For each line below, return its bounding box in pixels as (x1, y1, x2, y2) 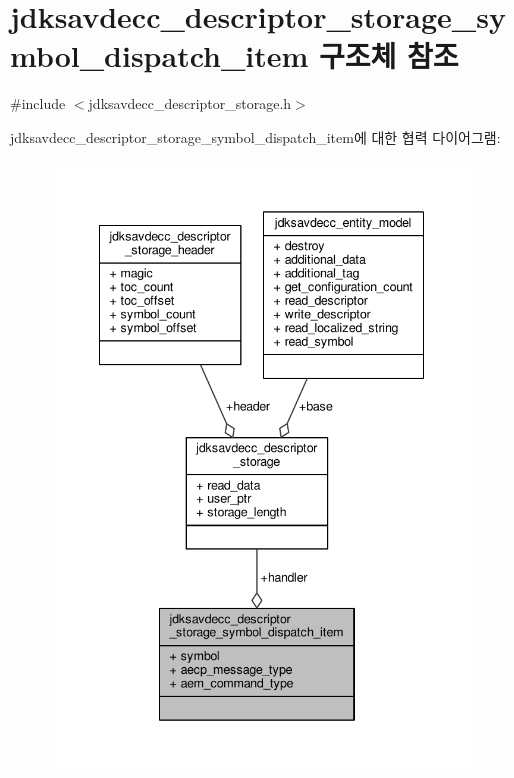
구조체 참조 (319, 35, 459, 76)
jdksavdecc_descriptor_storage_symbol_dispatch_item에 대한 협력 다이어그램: (10, 126, 501, 147)
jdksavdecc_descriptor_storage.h (88, 93, 292, 114)
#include (10, 93, 66, 114)
